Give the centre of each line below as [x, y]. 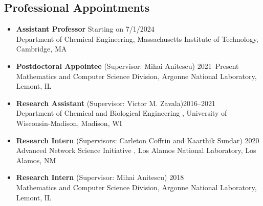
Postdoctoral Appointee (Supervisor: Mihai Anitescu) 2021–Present [127, 66]
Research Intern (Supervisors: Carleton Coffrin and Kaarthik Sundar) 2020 [138, 140]
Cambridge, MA [41, 49]
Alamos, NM [36, 160]
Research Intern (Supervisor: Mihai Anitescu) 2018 [100, 177]
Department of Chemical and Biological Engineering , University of [122, 113]
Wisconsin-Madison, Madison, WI [69, 123]
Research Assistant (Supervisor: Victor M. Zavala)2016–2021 [116, 103]
